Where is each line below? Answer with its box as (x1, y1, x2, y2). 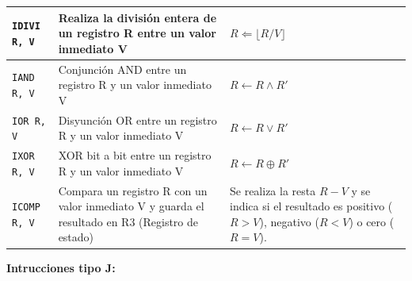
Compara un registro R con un (58, 182, 208, 198)
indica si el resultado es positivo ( (229, 198, 393, 214)
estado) (58, 229, 94, 245)
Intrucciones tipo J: (6, 259, 116, 275)
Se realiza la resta (229, 182, 316, 198)
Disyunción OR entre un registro (58, 111, 217, 128)
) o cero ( (349, 213, 395, 229)
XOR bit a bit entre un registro (58, 147, 212, 164)
